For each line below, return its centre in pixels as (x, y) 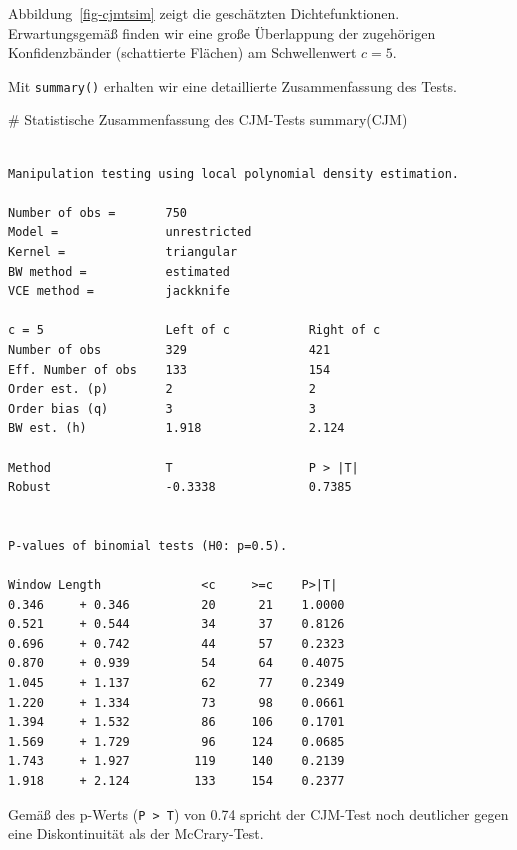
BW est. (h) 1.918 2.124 (176, 428)
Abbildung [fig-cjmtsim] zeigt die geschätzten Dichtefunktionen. (204, 13)
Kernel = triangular (123, 252)
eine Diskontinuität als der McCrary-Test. (136, 833)
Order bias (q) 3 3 (162, 408)
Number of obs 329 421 (169, 349)
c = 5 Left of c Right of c (194, 330)
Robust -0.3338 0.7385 (180, 487)
